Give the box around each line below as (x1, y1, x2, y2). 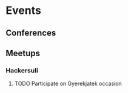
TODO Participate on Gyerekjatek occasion (14, 80, 122, 88)
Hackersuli (5, 66, 39, 74)
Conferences (5, 28, 56, 38)
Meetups (5, 48, 41, 58)
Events (5, 4, 42, 18)
